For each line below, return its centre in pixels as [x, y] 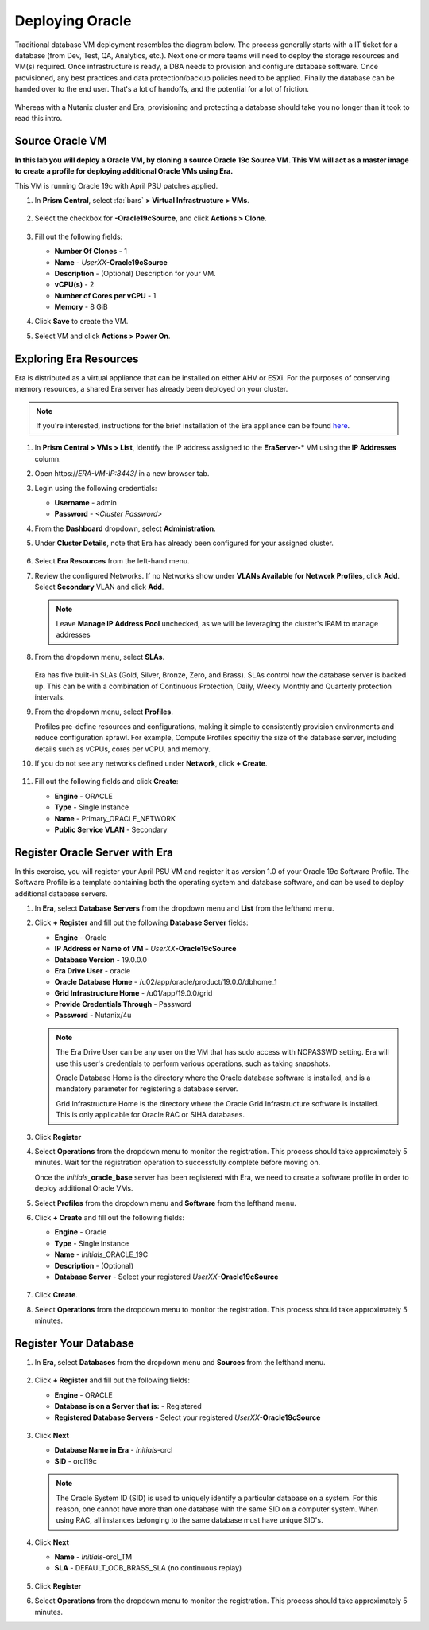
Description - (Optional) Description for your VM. [135, 273]
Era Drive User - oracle [93, 970]
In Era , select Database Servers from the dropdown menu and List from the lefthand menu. [184, 908]
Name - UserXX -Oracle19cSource [111, 262]
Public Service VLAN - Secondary [111, 829]
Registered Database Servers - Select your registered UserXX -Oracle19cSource [187, 1417]
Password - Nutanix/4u [93, 1016]
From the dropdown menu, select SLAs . [100, 657]
